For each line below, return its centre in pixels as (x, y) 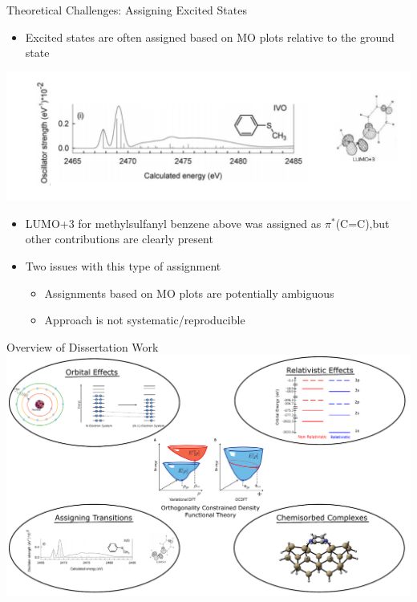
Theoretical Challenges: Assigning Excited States (127, 10)
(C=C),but (362, 223)
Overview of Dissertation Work (83, 346)
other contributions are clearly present (119, 239)
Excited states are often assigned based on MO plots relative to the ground (210, 37)
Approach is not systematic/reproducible (145, 320)
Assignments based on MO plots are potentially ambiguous (189, 293)
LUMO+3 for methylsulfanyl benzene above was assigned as (173, 223)
